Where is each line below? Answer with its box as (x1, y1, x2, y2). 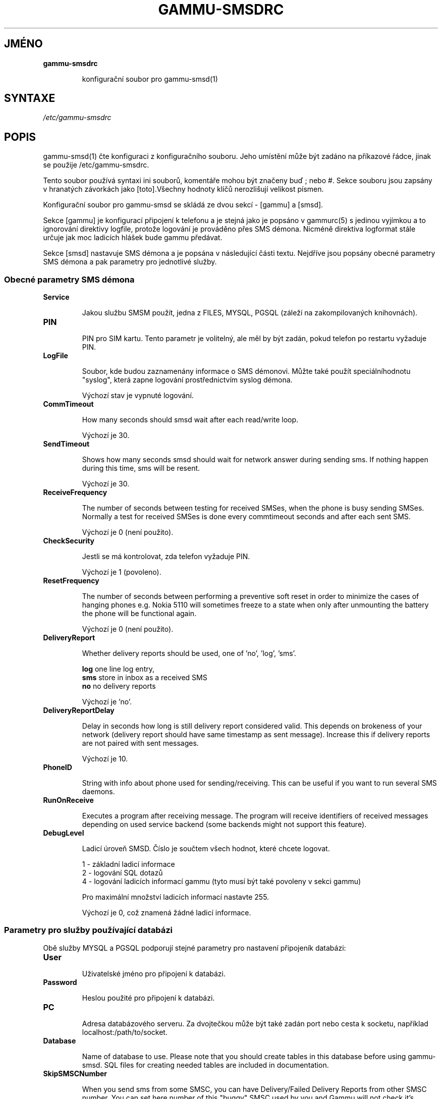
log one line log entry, (82, 665, 154, 674)
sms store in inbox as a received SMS (82, 673, 207, 682)
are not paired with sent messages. (82, 739, 199, 748)
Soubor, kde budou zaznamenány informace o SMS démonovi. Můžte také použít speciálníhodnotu (82, 367, 411, 376)
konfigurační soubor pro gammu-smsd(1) (82, 74, 218, 83)
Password (43, 977, 77, 986)
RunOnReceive (43, 796, 94, 805)
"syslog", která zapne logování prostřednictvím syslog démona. (82, 375, 293, 384)
